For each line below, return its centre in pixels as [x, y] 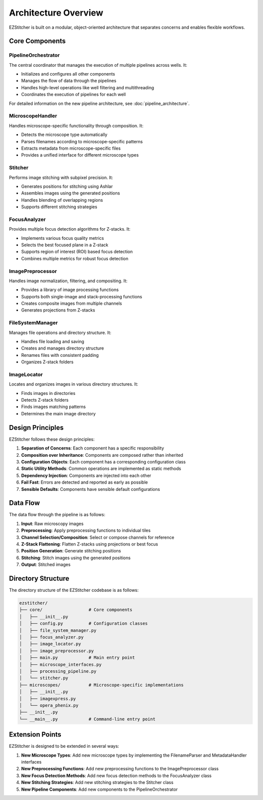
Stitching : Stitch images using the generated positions [76, 558]
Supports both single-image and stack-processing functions [82, 296]
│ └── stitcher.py [44, 678]
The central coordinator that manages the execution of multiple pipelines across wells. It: [98, 65]
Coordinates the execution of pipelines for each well [74, 95]
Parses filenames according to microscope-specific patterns [82, 141]
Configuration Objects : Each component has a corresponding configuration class [103, 462]
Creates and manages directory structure [63, 348]
